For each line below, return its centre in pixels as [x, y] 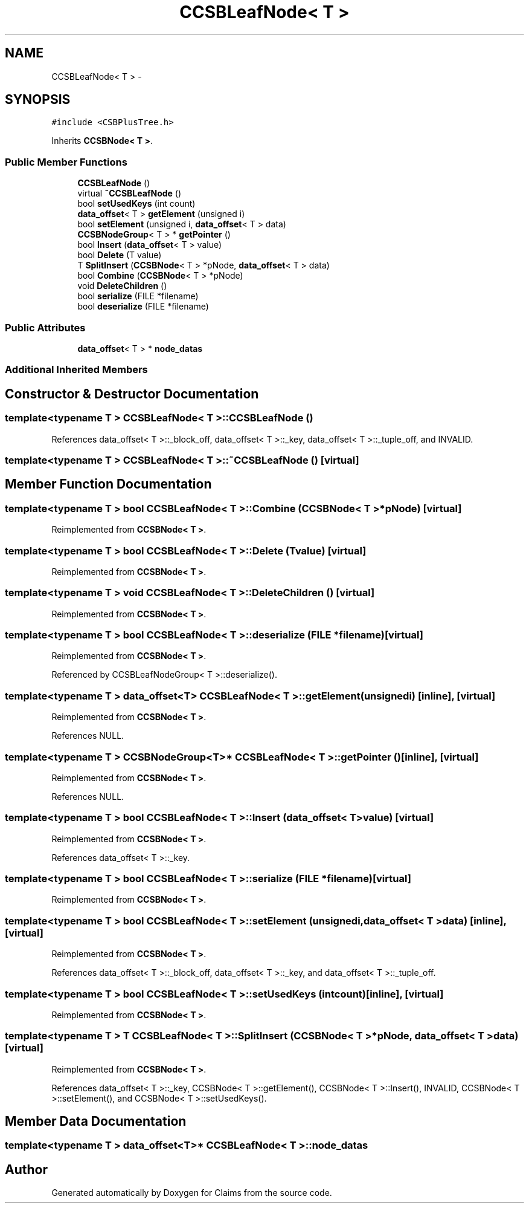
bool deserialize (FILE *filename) [143, 307]
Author [26, 1169]
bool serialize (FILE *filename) [138, 296]
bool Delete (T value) [120, 255]
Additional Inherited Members [76, 370]
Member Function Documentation [108, 484]
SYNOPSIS [38, 100]
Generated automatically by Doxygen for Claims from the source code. [192, 1193]
